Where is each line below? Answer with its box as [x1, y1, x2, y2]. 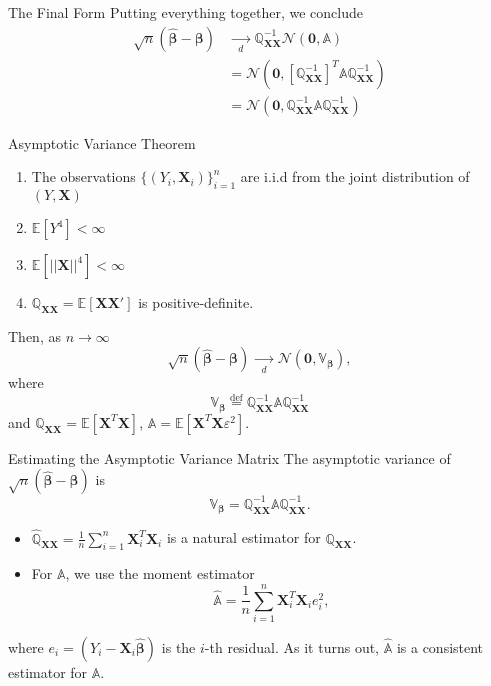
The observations [31, 166, 136, 187]
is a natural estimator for [166, 527, 321, 548]
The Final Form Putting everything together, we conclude [8, 2, 364, 22]
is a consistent [396, 637, 484, 658]
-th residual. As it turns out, [204, 637, 380, 658]
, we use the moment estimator [65, 563, 255, 584]
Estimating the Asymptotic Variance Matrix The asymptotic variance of [8, 447, 451, 468]
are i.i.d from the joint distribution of [240, 166, 470, 187]
